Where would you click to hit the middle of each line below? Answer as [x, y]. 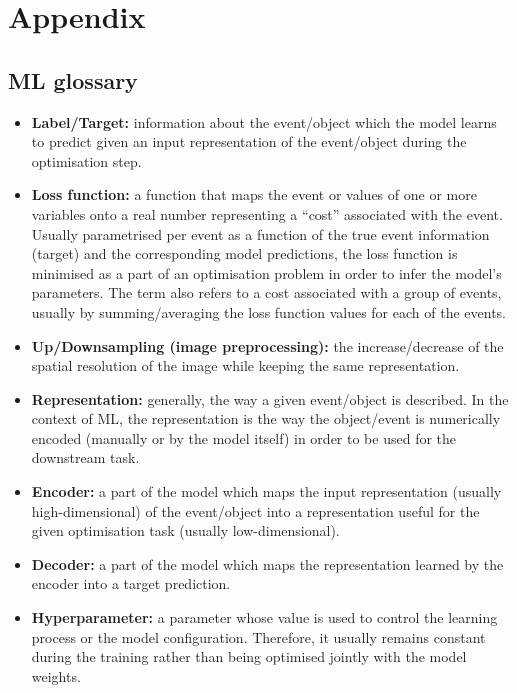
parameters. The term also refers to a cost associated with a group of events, [266, 292]
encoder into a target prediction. [131, 583]
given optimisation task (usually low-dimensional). [185, 530]
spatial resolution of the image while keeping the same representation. [245, 365]
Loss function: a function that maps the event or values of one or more [254, 194]
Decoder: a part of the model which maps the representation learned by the [267, 563]
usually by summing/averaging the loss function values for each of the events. [268, 311]
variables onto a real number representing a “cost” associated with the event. [267, 213]
